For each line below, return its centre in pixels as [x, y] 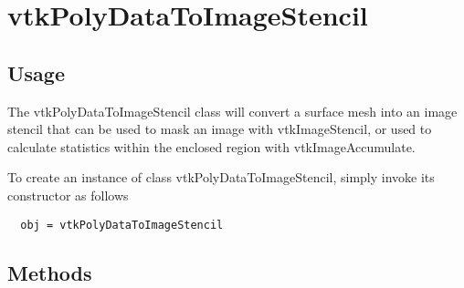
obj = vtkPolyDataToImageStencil [122, 225]
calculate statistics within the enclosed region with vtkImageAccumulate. [211, 146]
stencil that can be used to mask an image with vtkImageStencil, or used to [220, 129]
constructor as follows [68, 195]
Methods [50, 272]
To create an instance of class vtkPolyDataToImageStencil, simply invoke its [221, 177]
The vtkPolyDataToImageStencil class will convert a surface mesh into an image [232, 111]
